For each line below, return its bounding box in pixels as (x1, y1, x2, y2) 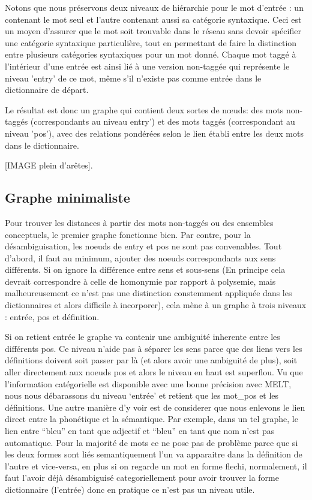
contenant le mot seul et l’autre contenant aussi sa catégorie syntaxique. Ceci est (5, 13, 302, 25)
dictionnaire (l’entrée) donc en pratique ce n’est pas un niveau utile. (5, 483, 255, 495)
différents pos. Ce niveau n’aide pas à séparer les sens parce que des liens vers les (5, 342, 302, 354)
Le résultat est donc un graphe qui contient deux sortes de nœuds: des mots (5, 103, 284, 116)
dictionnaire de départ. (5, 83, 89, 96)
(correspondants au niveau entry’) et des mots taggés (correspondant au (30, 115, 295, 128)
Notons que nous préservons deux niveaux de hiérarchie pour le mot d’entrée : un (5, 1, 304, 13)
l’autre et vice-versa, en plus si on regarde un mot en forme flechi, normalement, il (5, 459, 307, 472)
